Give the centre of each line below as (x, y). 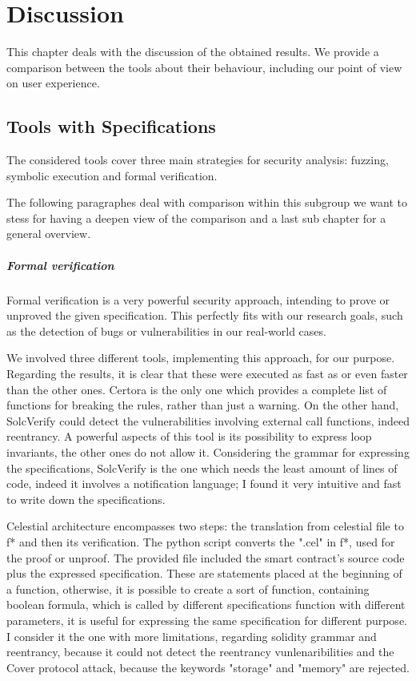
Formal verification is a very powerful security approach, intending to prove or (198, 299)
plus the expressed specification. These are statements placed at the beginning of (204, 573)
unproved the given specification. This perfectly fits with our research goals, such (205, 315)
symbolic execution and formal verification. (112, 175)
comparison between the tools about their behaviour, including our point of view (204, 67)
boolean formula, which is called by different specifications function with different (206, 604)
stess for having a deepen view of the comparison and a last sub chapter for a (196, 218)
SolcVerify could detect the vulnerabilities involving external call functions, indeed (208, 420)
